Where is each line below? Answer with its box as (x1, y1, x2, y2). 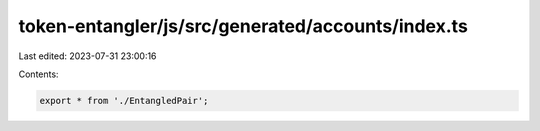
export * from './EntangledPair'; (39, 95, 209, 106)
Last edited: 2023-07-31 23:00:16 (18, 50, 157, 62)
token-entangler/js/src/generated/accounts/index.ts (18, 15, 469, 37)
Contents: (18, 68, 59, 80)
